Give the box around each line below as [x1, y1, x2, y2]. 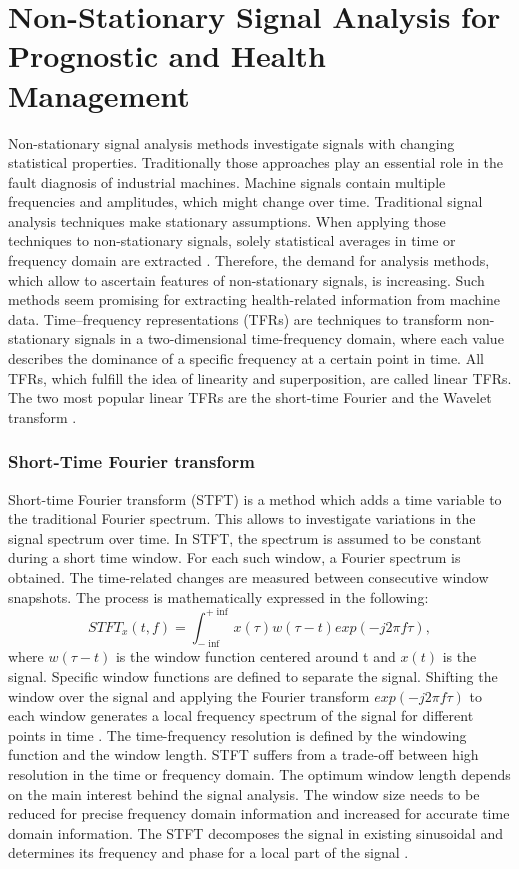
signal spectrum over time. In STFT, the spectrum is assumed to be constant [8, 527, 482, 548]
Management [8, 74, 190, 115]
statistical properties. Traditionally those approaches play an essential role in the [8, 152, 504, 173]
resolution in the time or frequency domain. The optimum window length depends [8, 764, 511, 785]
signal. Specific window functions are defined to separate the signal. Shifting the [8, 666, 498, 687]
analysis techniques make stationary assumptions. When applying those [8, 210, 446, 231]
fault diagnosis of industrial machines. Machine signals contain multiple [8, 171, 446, 192]
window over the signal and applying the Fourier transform [8, 685, 370, 706]
